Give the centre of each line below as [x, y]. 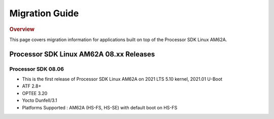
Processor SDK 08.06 [37, 69]
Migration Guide [44, 13]
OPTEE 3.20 [35, 93]
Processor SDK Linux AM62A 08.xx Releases [82, 54]
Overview [22, 29]
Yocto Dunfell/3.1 [40, 100]
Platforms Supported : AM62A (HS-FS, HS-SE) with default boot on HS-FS [100, 107]
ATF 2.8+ [32, 86]
